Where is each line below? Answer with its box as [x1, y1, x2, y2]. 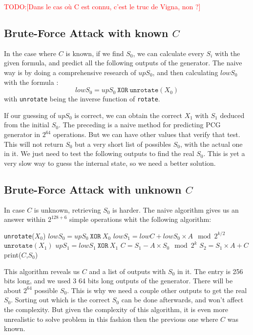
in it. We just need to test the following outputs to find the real [4, 148, 194, 158]
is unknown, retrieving [34, 204, 101, 215]
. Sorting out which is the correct [11, 295, 110, 305]
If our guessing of [4, 110, 56, 120]
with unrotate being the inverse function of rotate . [4, 94, 160, 104]
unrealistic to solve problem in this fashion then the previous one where [4, 314, 218, 324]
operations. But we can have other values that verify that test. [53, 129, 240, 139]
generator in [4, 129, 40, 139]
